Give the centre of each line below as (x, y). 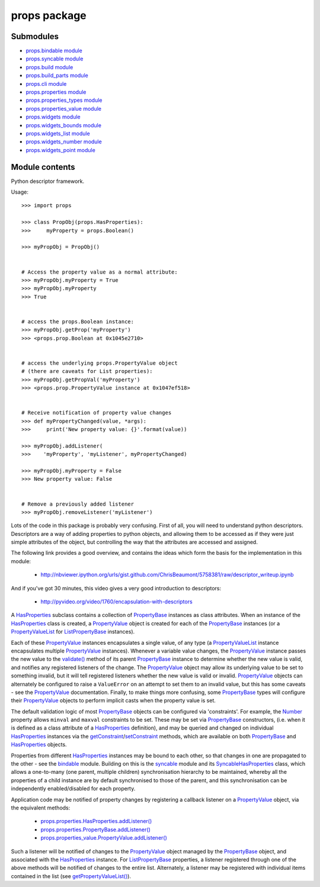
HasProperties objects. (39, 745)
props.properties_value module (64, 108)
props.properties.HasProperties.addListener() (96, 821)
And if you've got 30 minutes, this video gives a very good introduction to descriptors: (116, 588)
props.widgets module (53, 117)
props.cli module (46, 83)
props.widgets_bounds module (64, 125)
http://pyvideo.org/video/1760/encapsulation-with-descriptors (116, 602)
